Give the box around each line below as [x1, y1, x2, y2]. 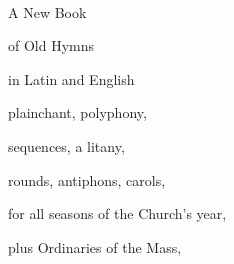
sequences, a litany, [8, 135, 125, 156]
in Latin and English [8, 68, 135, 89]
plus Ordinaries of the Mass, [8, 236, 182, 257]
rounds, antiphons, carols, [8, 169, 166, 190]
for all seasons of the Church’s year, [8, 203, 227, 224]
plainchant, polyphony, [8, 102, 147, 123]
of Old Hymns [8, 35, 95, 56]
